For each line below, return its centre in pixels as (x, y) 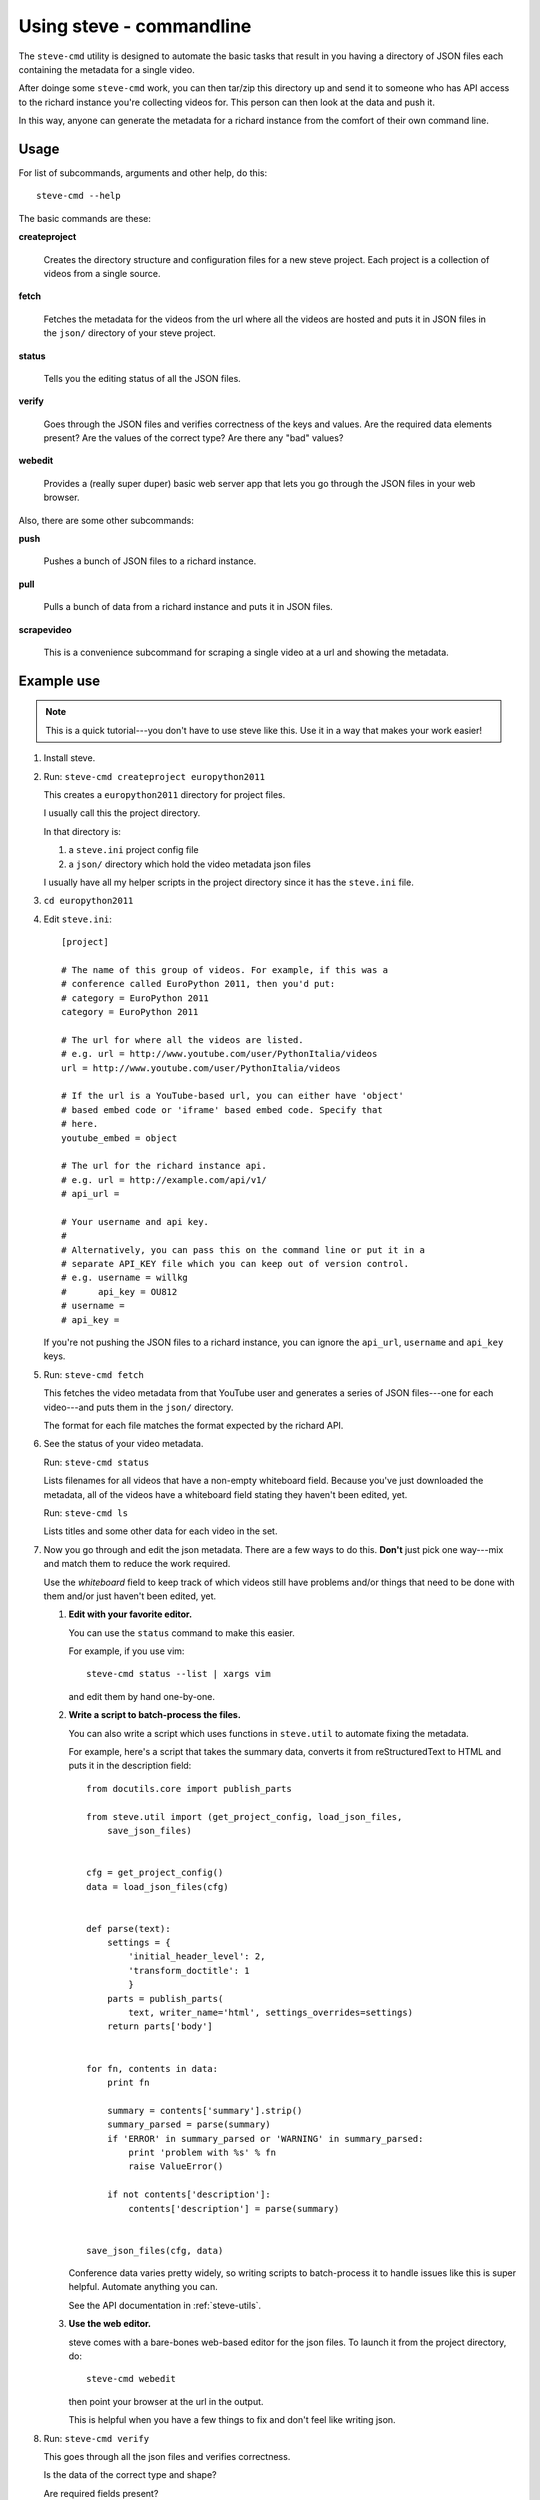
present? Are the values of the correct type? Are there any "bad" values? (193, 438)
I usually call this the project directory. (122, 813)
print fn (128, 2082)
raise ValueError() (176, 2166)
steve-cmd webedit (131, 2379)
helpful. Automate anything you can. (143, 2287)
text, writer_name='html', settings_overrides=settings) (271, 2013)
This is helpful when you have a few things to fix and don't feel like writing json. (232, 2420)
